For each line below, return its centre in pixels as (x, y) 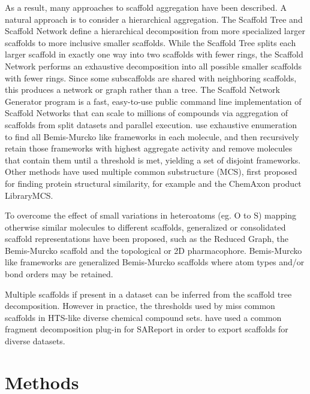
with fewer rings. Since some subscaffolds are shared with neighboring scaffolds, (151, 78)
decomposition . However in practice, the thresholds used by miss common (140, 306)
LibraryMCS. (29, 195)
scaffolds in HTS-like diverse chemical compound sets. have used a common (143, 317)
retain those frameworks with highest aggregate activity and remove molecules (149, 148)
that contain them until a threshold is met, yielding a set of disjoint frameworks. (153, 160)
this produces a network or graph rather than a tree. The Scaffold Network (142, 90)
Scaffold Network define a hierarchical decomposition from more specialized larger (155, 31)
